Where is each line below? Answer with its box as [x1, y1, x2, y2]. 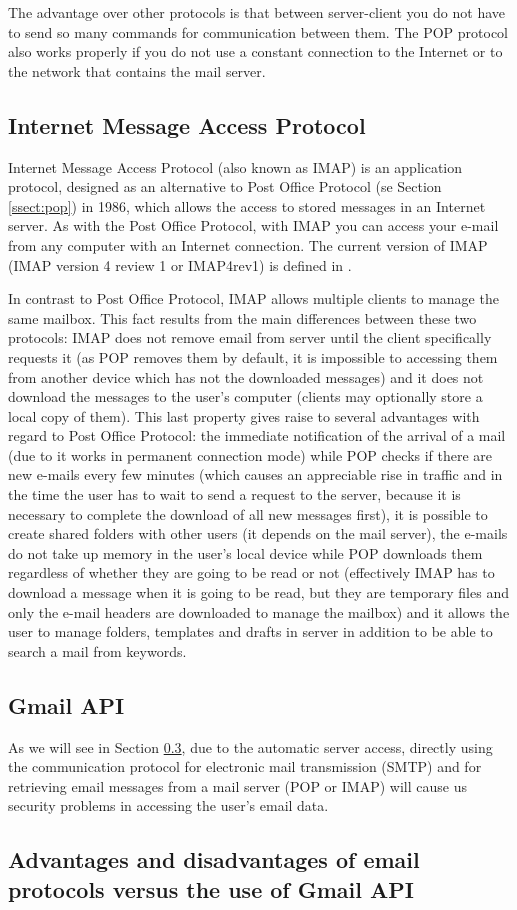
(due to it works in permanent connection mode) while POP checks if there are [8, 444, 493, 465]
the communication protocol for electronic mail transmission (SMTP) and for [8, 756, 482, 777]
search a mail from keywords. [8, 640, 187, 661]
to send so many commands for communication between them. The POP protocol [8, 21, 508, 42]
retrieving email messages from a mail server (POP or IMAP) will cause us [8, 775, 467, 796]
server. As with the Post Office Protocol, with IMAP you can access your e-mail [8, 215, 499, 236]
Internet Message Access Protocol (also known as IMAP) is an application [8, 156, 463, 177]
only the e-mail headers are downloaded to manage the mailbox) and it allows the [8, 601, 510, 622]
